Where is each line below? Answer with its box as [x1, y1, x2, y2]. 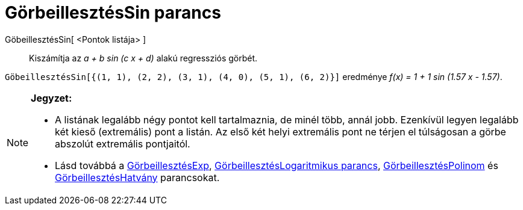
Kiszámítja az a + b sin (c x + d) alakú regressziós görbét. [29, 52, 258, 63]
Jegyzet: [31, 91, 72, 104]
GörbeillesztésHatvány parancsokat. [55, 171, 220, 184]
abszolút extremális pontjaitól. [55, 137, 190, 150]
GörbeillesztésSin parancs [5, 2, 221, 23]
